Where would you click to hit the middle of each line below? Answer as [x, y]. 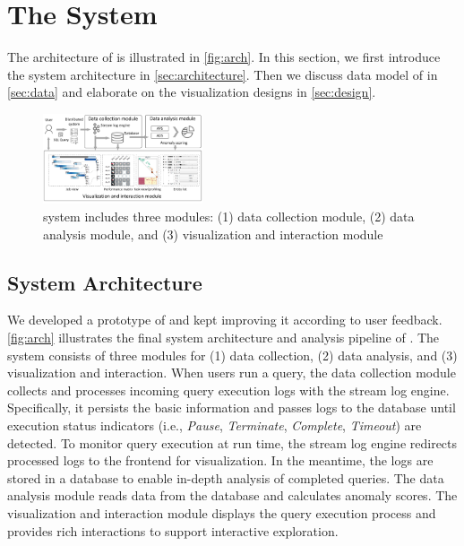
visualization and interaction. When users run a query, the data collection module [232, 373]
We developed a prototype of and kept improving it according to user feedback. [225, 320]
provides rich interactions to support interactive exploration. [173, 530]
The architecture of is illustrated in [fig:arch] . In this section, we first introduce [224, 57]
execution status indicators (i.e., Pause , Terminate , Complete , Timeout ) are [215, 425]
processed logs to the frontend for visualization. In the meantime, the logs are [220, 460]
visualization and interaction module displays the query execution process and [222, 512]
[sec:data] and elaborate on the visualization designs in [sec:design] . [192, 92]
